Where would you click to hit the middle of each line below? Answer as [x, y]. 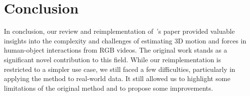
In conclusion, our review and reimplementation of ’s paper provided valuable [119, 31]
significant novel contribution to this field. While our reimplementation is [112, 59]
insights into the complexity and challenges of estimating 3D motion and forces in [125, 40]
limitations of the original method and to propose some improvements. [109, 88]
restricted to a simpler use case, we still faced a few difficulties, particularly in [120, 69]
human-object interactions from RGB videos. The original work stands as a [116, 50]
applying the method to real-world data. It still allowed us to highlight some [117, 78]
